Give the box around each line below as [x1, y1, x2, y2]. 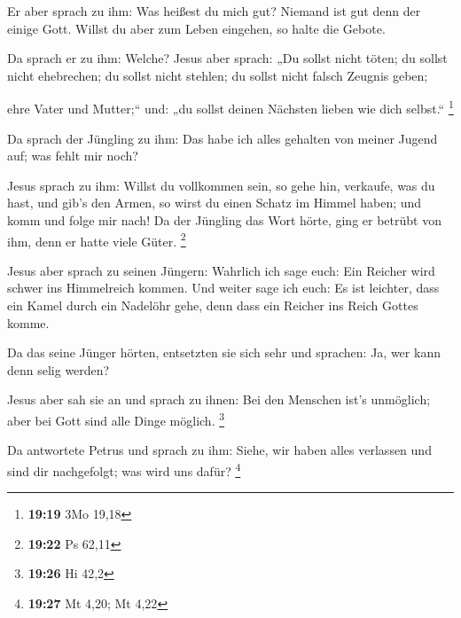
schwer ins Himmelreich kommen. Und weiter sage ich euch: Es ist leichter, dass [7, 278, 440, 297]
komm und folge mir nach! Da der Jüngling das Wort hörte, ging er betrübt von [7, 211, 441, 229]
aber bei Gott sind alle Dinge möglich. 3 [7, 409, 225, 429]
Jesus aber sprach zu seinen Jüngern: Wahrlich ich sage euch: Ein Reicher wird [7, 261, 435, 279]
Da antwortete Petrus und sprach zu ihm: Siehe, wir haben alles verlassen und [7, 441, 432, 459]
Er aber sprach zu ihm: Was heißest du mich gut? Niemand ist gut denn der [7, 2, 421, 20]
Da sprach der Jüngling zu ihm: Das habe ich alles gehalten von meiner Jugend [7, 129, 438, 147]
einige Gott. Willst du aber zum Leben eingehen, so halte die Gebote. [7, 19, 386, 37]
